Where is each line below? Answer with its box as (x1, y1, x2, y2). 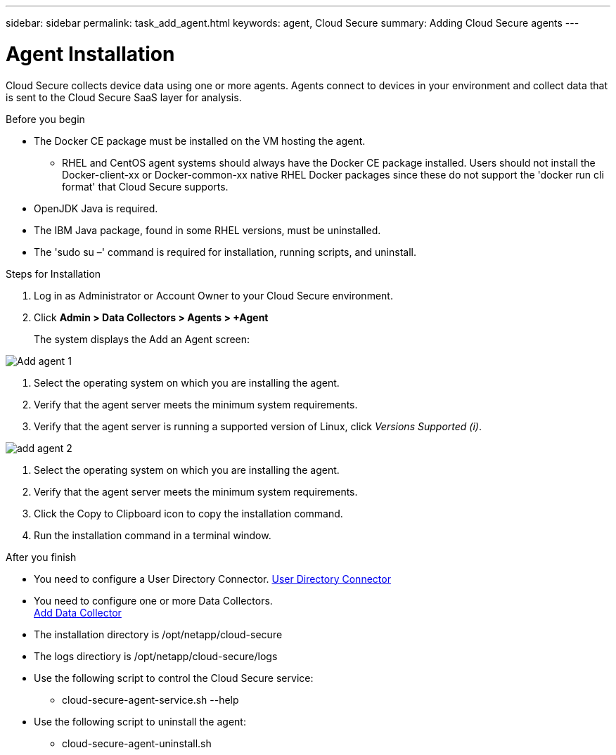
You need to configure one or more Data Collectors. (34, 594, 273, 607)
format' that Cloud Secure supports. (62, 180, 229, 193)
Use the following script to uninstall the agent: (34, 715, 246, 728)
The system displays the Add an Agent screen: (34, 333, 250, 345)
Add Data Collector (34, 606, 122, 619)
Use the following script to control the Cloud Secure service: (34, 671, 314, 684)
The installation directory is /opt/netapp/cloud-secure (34, 628, 283, 640)
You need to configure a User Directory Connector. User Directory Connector (34, 572, 391, 585)
